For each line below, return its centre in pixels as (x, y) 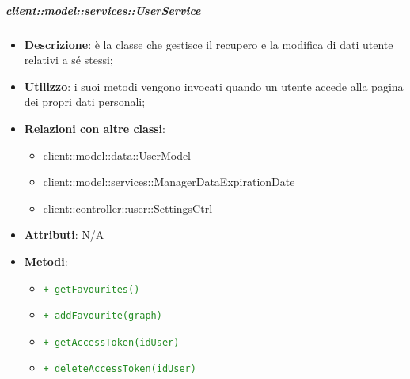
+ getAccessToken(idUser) (111, 342)
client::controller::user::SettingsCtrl (128, 208)
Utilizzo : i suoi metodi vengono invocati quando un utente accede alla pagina (214, 86)
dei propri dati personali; (85, 102)
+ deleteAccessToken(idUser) (120, 369)
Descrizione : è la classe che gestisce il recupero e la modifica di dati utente (209, 44)
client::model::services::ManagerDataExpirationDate (169, 182)
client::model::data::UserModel (117, 155)
